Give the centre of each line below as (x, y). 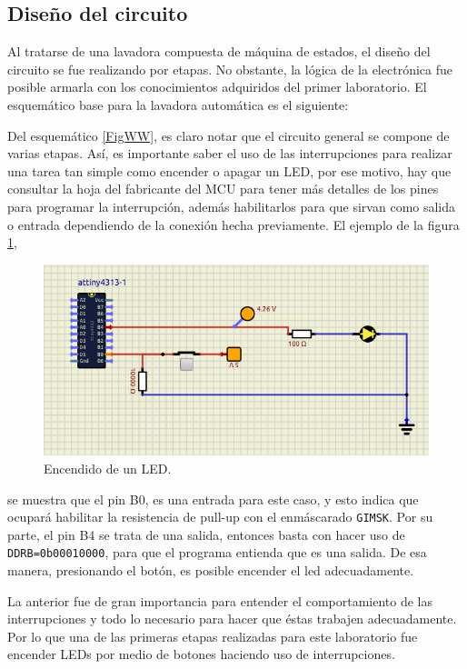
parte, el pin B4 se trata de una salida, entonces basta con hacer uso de (206, 534)
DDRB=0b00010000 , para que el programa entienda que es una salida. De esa (217, 552)
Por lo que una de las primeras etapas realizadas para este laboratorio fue (213, 636)
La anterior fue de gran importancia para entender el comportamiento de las (220, 600)
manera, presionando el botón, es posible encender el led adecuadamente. (211, 570)
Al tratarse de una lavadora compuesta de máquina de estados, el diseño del (219, 51)
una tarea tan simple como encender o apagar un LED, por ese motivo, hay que (229, 170)
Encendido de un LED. (108, 469)
